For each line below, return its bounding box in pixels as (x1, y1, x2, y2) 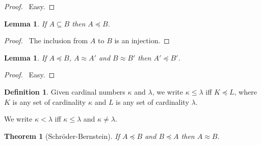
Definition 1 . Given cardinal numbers (4, 86, 125, 97)
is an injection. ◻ (114, 35, 170, 46)
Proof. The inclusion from (4, 35, 88, 46)
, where (234, 86, 257, 97)
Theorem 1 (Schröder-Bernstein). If (4, 130, 120, 141)
